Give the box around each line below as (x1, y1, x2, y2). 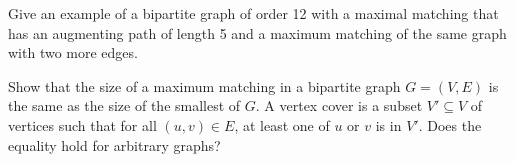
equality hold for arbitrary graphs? (8, 134, 221, 155)
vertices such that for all (8, 114, 157, 135)
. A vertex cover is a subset (255, 95, 423, 116)
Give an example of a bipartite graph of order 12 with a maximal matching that (8, 3, 499, 23)
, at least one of (234, 114, 330, 135)
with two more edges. (8, 42, 138, 63)
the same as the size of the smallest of (8, 95, 241, 116)
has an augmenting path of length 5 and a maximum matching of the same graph (8, 22, 507, 43)
